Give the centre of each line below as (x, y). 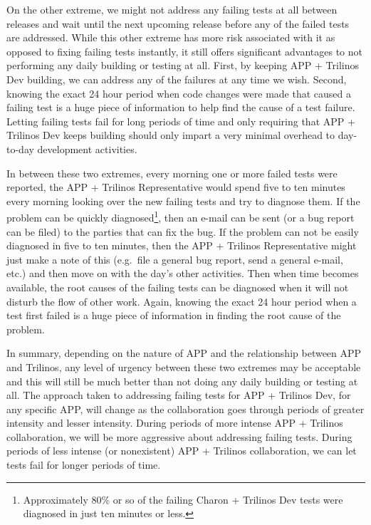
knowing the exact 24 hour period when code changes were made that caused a (179, 93)
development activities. (87, 149)
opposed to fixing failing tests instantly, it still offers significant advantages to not (185, 51)
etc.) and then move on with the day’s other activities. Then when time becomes (183, 273)
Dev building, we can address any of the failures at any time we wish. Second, (177, 79)
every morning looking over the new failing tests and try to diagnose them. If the (183, 201)
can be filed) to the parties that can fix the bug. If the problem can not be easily (183, 231)
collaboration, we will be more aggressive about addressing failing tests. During (179, 436)
